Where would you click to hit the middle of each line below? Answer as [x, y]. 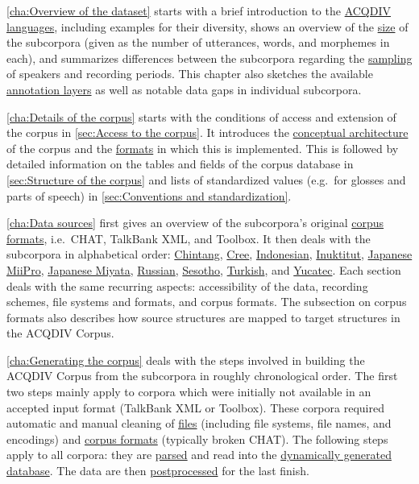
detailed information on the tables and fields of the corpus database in [180, 164]
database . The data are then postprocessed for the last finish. [158, 471]
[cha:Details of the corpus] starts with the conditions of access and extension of [201, 116]
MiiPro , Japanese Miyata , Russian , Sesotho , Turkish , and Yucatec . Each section [204, 269]
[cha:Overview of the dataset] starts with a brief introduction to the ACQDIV [199, 10]
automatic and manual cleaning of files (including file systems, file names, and [199, 423]
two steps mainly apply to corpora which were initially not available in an [189, 392]
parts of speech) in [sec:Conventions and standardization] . [149, 195]
